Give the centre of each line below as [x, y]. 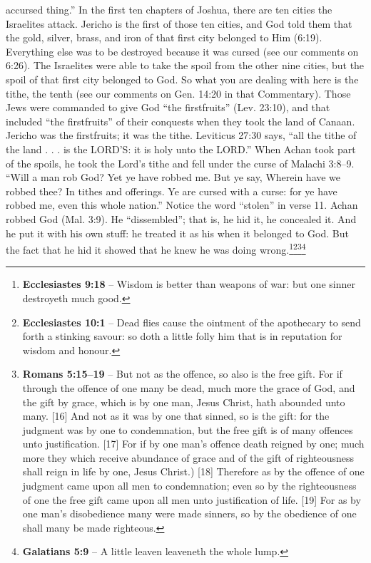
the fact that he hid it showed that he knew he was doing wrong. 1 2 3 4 [156, 248]
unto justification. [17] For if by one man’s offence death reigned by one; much [193, 444]
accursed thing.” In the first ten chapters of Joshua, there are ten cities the [169, 9]
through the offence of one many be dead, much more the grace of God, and [189, 387]
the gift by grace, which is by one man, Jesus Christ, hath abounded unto [184, 402]
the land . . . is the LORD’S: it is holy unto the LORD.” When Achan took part [181, 149]
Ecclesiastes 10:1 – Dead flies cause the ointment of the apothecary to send [192, 322]
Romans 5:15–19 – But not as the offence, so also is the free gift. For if [182, 374]
